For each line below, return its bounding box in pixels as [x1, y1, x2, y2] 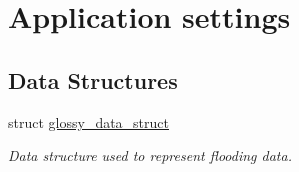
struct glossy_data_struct [8, 111, 170, 132]
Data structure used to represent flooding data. [8, 145, 292, 166]
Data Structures [8, 64, 178, 95]
